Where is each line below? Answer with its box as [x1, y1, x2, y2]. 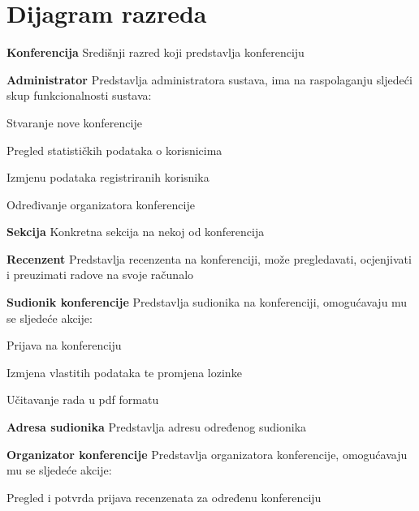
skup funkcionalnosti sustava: [6, 87, 152, 104]
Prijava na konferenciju [6, 337, 122, 354]
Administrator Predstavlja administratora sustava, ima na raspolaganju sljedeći [6, 71, 413, 88]
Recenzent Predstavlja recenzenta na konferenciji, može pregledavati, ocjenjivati [6, 250, 412, 267]
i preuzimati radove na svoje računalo [6, 266, 194, 283]
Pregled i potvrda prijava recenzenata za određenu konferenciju [6, 488, 322, 505]
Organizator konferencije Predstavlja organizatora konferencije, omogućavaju [6, 445, 408, 462]
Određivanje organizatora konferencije [6, 195, 195, 213]
